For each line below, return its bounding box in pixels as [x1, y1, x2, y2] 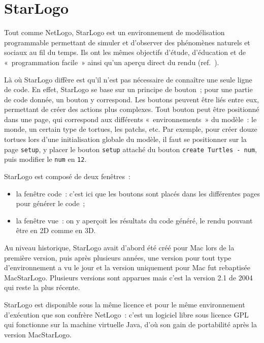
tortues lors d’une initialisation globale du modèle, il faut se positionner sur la [4, 134, 247, 145]
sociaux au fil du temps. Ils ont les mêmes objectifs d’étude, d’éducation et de [4, 47, 246, 58]
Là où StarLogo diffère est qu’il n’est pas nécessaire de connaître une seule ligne [4, 74, 252, 84]
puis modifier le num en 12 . [4, 154, 87, 164]
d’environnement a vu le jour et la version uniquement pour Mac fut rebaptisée [4, 262, 250, 273]
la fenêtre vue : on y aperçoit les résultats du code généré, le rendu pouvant [16, 215, 253, 225]
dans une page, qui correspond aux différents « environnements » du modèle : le [4, 113, 257, 124]
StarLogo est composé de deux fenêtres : [4, 170, 130, 181]
